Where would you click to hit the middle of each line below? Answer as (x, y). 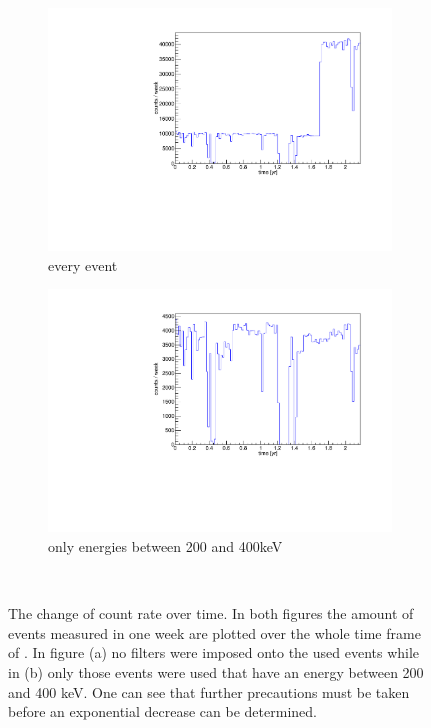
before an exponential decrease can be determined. (162, 711)
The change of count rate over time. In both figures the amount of (211, 613)
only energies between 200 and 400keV (165, 546)
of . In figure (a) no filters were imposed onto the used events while (214, 652)
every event (83, 264)
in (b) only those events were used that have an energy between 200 (216, 671)
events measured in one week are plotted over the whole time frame (214, 632)
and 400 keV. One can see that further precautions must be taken (209, 691)
